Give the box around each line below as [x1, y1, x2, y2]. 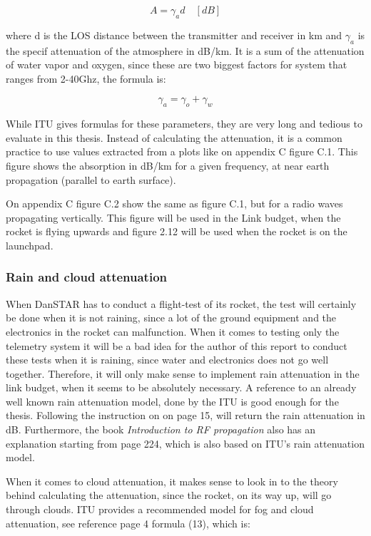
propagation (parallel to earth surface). [6, 172, 176, 187]
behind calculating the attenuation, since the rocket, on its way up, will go [6, 488, 332, 502]
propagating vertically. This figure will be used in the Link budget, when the [6, 210, 341, 225]
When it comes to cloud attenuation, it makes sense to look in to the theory [6, 473, 338, 488]
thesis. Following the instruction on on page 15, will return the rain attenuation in [6, 408, 365, 423]
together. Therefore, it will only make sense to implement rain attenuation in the [6, 366, 360, 381]
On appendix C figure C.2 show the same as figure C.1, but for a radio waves [6, 196, 343, 211]
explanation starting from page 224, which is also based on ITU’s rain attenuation [6, 435, 365, 450]
